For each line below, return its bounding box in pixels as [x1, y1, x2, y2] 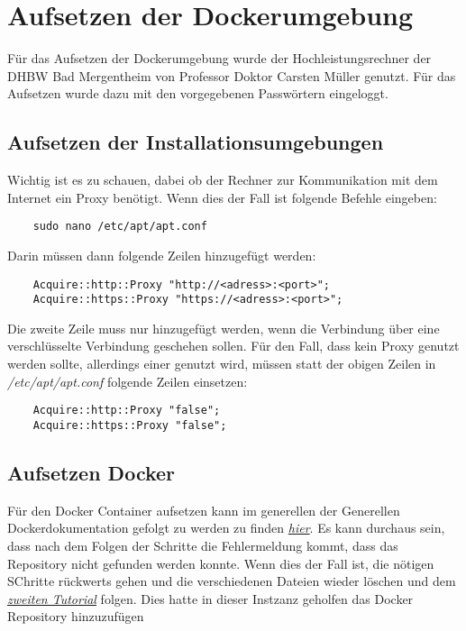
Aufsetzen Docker [7, 458, 176, 486]
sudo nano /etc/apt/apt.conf [32, 220, 207, 233]
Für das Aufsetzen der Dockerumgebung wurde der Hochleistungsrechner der [7, 49, 432, 68]
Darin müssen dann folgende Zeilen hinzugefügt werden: [7, 245, 316, 264]
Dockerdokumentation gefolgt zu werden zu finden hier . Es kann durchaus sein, [7, 518, 445, 537]
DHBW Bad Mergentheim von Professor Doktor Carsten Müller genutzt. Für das [7, 66, 456, 85]
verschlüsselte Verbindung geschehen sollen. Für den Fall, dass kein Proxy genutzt [7, 336, 460, 355]
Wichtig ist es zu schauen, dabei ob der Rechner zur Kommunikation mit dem [7, 170, 438, 189]
